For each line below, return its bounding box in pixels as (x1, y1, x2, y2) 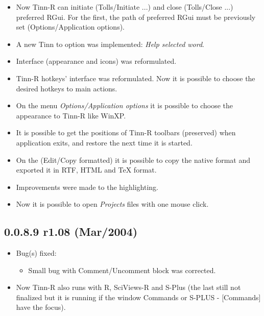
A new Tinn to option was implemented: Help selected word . (16, 38, 205, 49)
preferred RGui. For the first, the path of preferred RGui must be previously (16, 11, 256, 22)
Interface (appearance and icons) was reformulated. (16, 56, 177, 66)
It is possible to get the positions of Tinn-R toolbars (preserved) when (16, 127, 236, 138)
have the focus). (16, 302, 66, 312)
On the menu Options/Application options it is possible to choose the (16, 100, 233, 111)
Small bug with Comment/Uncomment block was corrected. (28, 264, 216, 275)
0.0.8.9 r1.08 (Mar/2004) (4, 224, 138, 239)
